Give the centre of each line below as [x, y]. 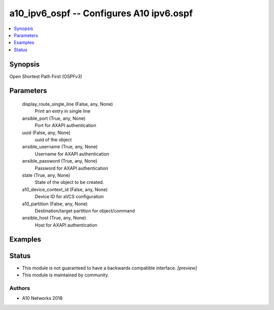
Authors [20, 288]
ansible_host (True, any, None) [54, 218]
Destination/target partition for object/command [85, 210]
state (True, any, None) [46, 175]
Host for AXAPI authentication [66, 225]
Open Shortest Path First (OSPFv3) [46, 76]
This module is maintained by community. [65, 275]
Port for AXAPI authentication [65, 126]
